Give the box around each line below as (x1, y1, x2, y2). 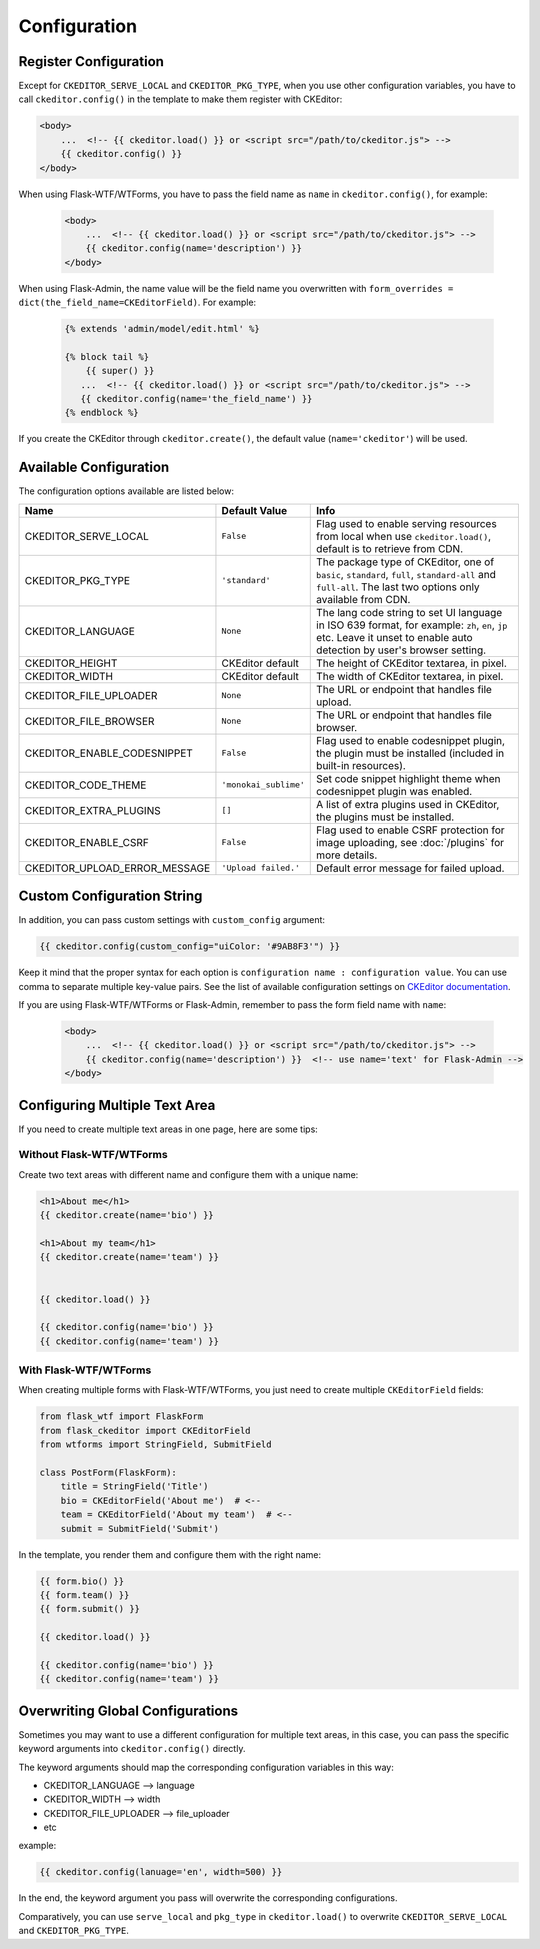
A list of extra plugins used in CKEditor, (316, 797, 500, 811)
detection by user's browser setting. (316, 643, 487, 657)
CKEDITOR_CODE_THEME (24, 778, 147, 792)
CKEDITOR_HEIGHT (24, 656, 118, 670)
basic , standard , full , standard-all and (316, 567, 497, 581)
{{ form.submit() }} (39, 1603, 140, 1615)
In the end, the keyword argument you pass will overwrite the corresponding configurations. (18, 1892, 398, 1904)
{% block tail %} (64, 351, 150, 362)
